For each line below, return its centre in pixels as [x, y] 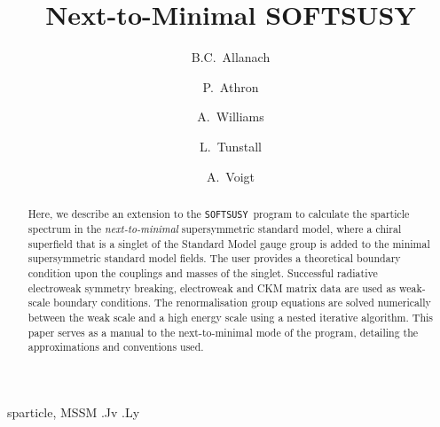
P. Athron [231, 86]
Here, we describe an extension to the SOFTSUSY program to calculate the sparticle [219, 213]
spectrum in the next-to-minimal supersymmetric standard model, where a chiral [215, 229]
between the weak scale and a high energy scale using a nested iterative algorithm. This [230, 317]
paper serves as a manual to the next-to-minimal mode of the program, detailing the [223, 332]
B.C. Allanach [231, 57]
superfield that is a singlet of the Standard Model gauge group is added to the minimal [229, 243]
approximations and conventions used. [116, 347]
